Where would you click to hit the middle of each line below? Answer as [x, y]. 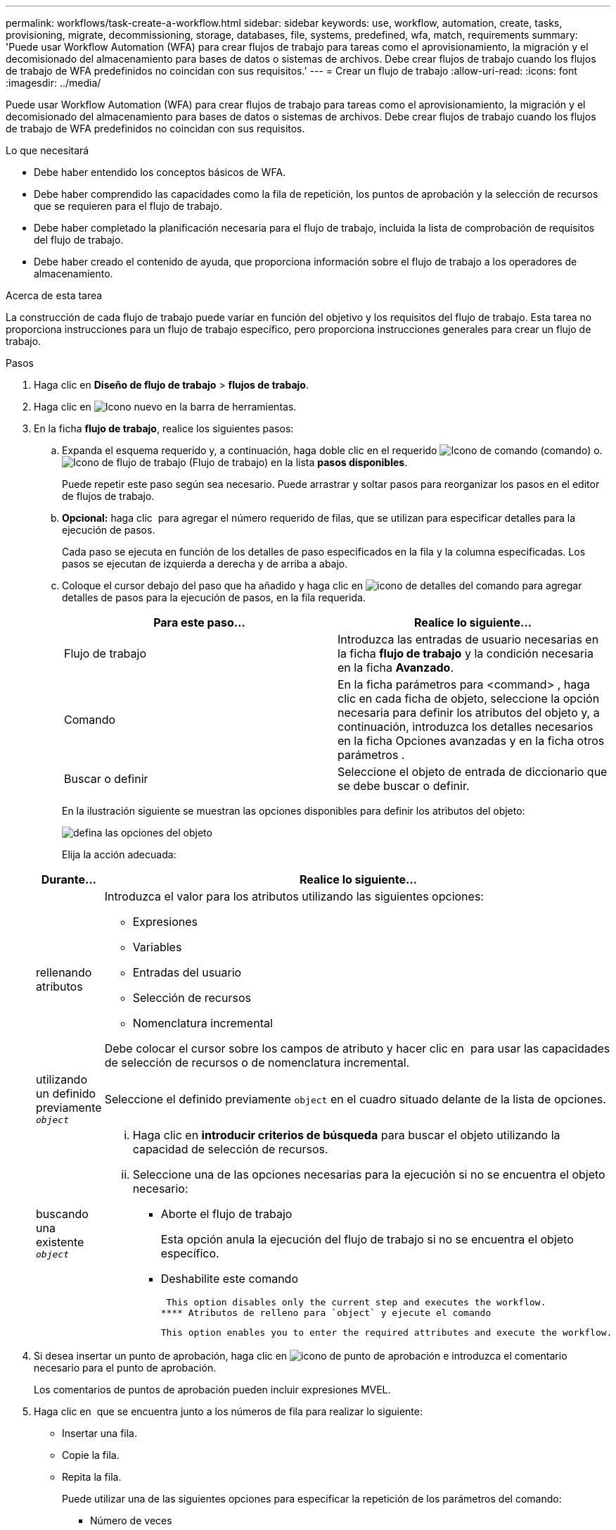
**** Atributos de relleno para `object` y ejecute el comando [326, 1313]
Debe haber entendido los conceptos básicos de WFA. [160, 172]
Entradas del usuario [187, 972]
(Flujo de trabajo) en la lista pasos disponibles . [298, 462]
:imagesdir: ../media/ [53, 83]
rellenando [64, 972]
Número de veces [131, 1520]
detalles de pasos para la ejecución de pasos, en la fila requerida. [214, 597]
